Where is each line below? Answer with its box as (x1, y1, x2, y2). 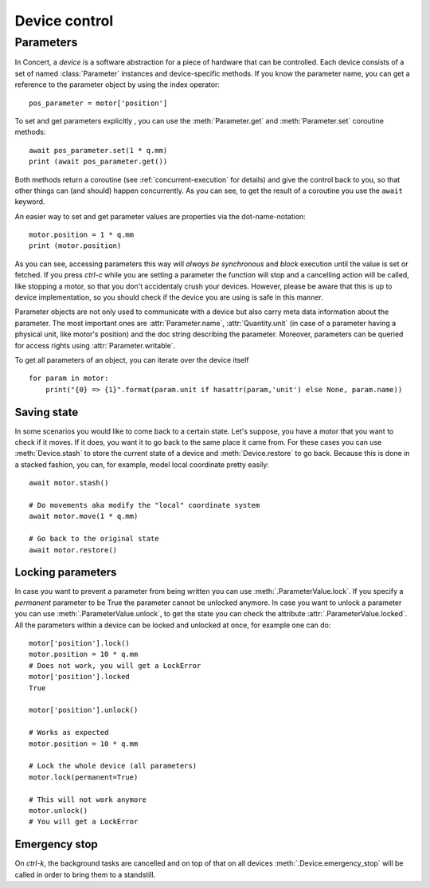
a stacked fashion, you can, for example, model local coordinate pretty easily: (14, 459, 270, 470)
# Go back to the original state (29, 534, 159, 544)
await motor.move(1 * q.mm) (29, 512, 139, 521)
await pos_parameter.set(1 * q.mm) (29, 146, 168, 155)
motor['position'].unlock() (29, 705, 139, 715)
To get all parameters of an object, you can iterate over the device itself (14, 355, 250, 364)
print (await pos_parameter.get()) (29, 157, 168, 167)
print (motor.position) (29, 242, 122, 250)
